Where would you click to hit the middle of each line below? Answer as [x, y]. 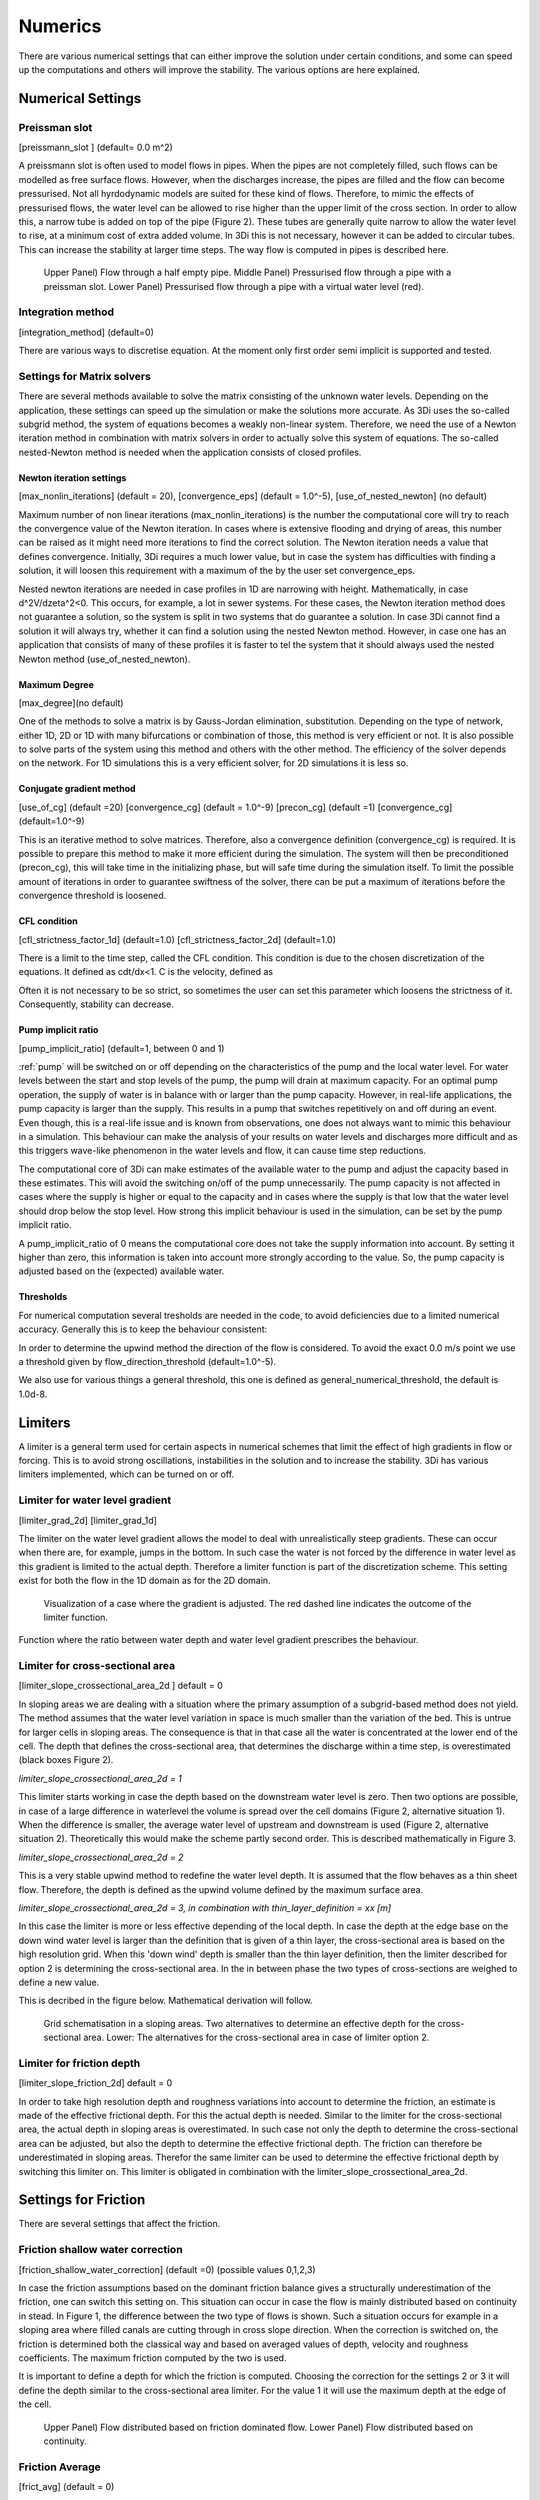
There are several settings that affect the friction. [119, 2224]
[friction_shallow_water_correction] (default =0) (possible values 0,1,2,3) [167, 2269]
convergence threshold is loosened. [92, 896]
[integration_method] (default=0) [86, 332]
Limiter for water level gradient [95, 1500]
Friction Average [59, 2467]
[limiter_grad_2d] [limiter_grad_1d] [87, 1520]
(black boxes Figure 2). [66, 1760]
